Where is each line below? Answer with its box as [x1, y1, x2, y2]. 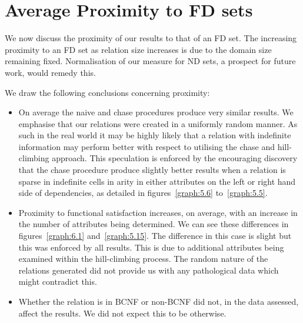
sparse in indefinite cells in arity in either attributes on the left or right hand [18, 175, 296, 187]
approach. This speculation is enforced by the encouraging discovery [52, 152, 298, 164]
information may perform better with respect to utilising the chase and [18, 140, 275, 152]
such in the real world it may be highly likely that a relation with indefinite [18, 129, 291, 141]
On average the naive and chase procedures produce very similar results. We [18, 106, 294, 118]
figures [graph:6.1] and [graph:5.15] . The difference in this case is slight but [18, 229, 292, 242]
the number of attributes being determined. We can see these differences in [18, 218, 289, 230]
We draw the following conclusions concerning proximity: [5, 86, 210, 98]
